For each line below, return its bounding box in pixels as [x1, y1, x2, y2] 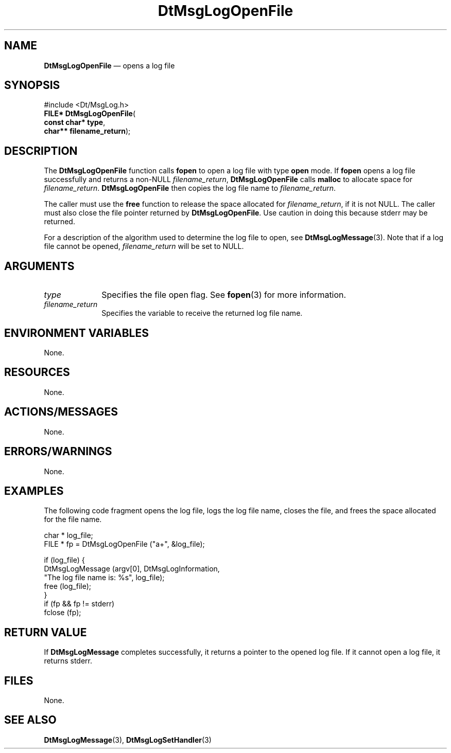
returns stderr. [44, 656, 93, 666]
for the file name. [44, 515, 102, 524]
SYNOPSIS [4, 79, 60, 92]
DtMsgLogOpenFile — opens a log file [44, 61, 175, 70]
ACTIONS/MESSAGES [4, 405, 118, 419]
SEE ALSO [4, 713, 57, 727]
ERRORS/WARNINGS [4, 445, 112, 458]
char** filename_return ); [44, 127, 131, 136]
